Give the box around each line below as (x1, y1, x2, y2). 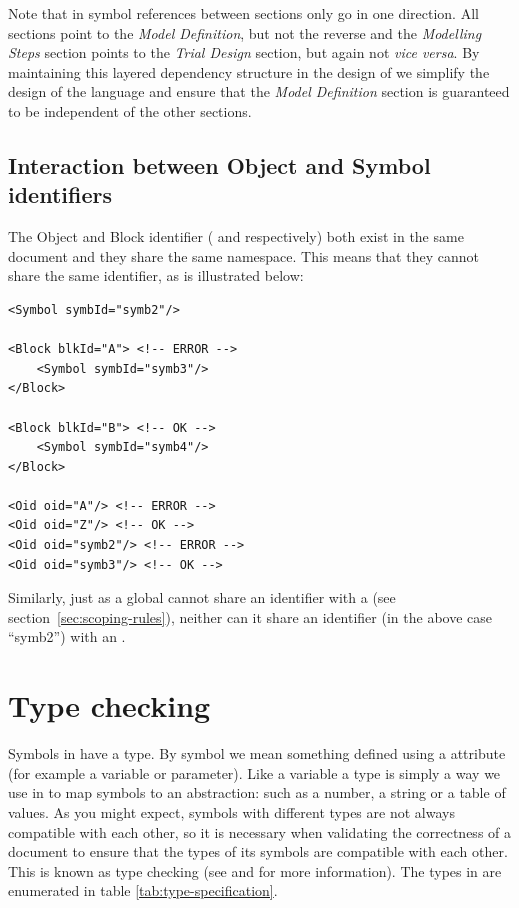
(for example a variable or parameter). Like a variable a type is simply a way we (8, 762, 501, 783)
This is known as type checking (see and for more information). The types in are (8, 860, 502, 881)
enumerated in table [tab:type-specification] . (8, 880, 278, 901)
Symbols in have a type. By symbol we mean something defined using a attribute (8, 743, 506, 764)
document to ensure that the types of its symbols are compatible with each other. (8, 841, 508, 862)
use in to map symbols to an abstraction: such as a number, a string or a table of (8, 782, 506, 803)
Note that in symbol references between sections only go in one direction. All (8, 3, 479, 23)
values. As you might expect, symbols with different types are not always (8, 801, 455, 822)
